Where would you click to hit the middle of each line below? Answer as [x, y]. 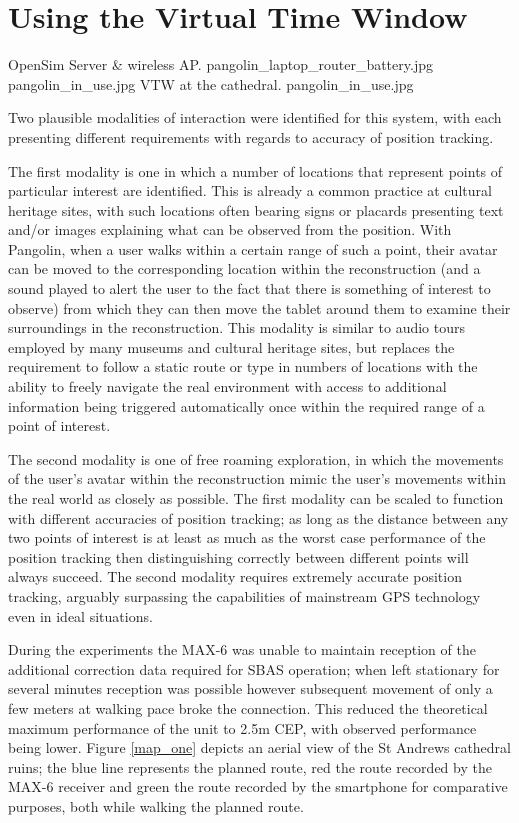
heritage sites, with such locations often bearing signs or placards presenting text [256, 209]
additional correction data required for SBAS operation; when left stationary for [254, 668]
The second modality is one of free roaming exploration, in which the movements [256, 458]
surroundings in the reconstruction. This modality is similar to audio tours [236, 327]
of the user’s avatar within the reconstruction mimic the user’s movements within [257, 478]
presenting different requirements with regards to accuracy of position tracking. [251, 136]
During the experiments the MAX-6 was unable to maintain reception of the [242, 649]
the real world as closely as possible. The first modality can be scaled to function [256, 498]
